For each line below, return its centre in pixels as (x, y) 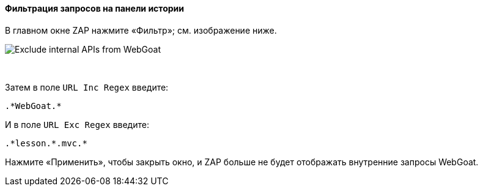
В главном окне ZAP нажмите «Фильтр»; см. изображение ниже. (141, 30)
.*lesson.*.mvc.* (46, 143)
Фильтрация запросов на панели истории (94, 8)
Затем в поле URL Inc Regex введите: (87, 87)
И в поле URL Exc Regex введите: (77, 124)
